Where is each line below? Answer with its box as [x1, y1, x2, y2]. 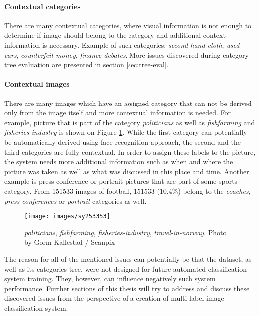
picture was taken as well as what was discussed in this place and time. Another [4, 166, 249, 176]
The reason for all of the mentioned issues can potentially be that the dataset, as [4, 253, 252, 264]
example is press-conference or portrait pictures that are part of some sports [4, 176, 238, 186]
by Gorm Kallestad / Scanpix [24, 237, 115, 247]
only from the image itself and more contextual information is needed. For [4, 107, 231, 118]
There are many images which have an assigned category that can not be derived [4, 98, 252, 108]
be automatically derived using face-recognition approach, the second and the [4, 136, 241, 147]
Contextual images [4, 79, 70, 89]
